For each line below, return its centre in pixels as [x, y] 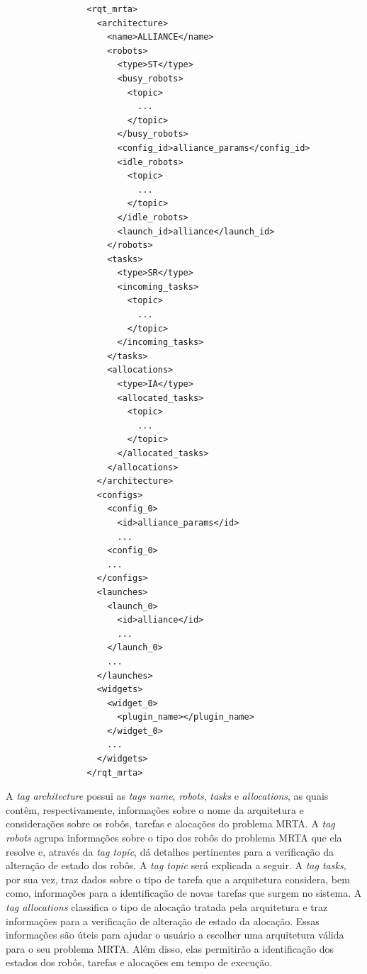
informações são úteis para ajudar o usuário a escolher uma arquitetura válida [175, 935]
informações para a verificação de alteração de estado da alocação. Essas [163, 921]
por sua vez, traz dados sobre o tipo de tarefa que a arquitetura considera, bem [178, 879]
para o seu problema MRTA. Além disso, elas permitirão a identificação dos [170, 948]
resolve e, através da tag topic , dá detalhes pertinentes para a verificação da [170, 851]
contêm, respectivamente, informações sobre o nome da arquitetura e [155, 809]
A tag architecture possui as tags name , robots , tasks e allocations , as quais [167, 796]
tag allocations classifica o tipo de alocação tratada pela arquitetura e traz [167, 907]
